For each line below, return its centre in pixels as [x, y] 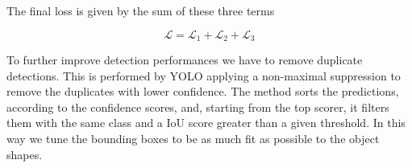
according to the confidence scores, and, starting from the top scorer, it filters [198, 107]
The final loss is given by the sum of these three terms [141, 10]
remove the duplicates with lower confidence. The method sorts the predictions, [203, 91]
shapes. [25, 154]
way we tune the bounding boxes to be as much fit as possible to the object [193, 139]
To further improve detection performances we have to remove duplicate [185, 60]
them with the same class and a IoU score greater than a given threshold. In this [206, 123]
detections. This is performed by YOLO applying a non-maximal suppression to [204, 75]
